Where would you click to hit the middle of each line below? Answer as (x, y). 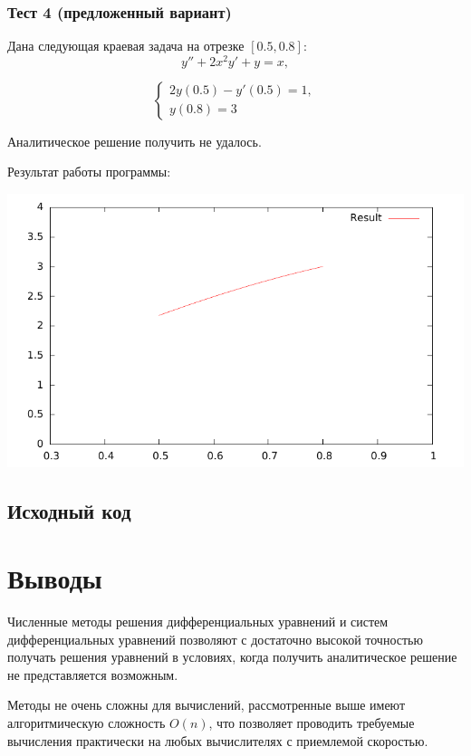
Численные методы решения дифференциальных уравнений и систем (198, 621)
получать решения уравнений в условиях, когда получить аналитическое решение (232, 657)
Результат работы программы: (89, 172)
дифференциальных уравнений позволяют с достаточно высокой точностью (215, 639)
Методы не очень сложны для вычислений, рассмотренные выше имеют (207, 705)
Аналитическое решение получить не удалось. (135, 141)
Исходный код (69, 511)
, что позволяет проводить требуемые (312, 722)
